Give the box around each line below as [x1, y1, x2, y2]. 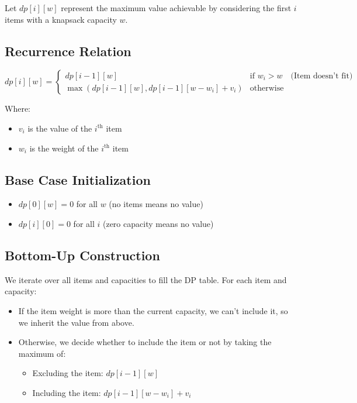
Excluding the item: [32, 367, 103, 379]
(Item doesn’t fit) [290, 71, 353, 80]
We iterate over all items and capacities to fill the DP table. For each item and [5, 273, 287, 285]
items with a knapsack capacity [5, 13, 117, 25]
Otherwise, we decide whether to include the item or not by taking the [18, 336, 272, 348]
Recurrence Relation [5, 42, 131, 60]
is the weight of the [29, 142, 99, 154]
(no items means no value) [109, 198, 203, 210]
